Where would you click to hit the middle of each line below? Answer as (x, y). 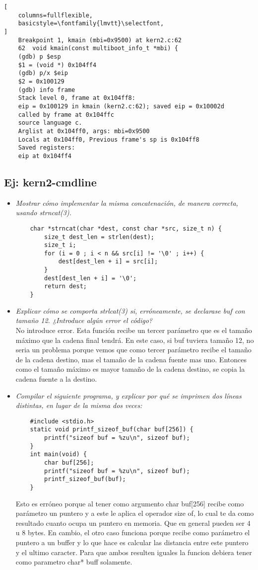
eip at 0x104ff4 (45, 156)
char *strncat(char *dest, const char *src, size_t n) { (126, 228)
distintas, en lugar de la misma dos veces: (79, 405)
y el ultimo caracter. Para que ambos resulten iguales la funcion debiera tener (134, 552)
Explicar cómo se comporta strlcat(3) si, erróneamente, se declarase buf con (130, 310)
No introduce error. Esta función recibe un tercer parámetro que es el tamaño (134, 330)
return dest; (65, 286)
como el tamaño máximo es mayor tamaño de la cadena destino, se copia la (130, 369)
